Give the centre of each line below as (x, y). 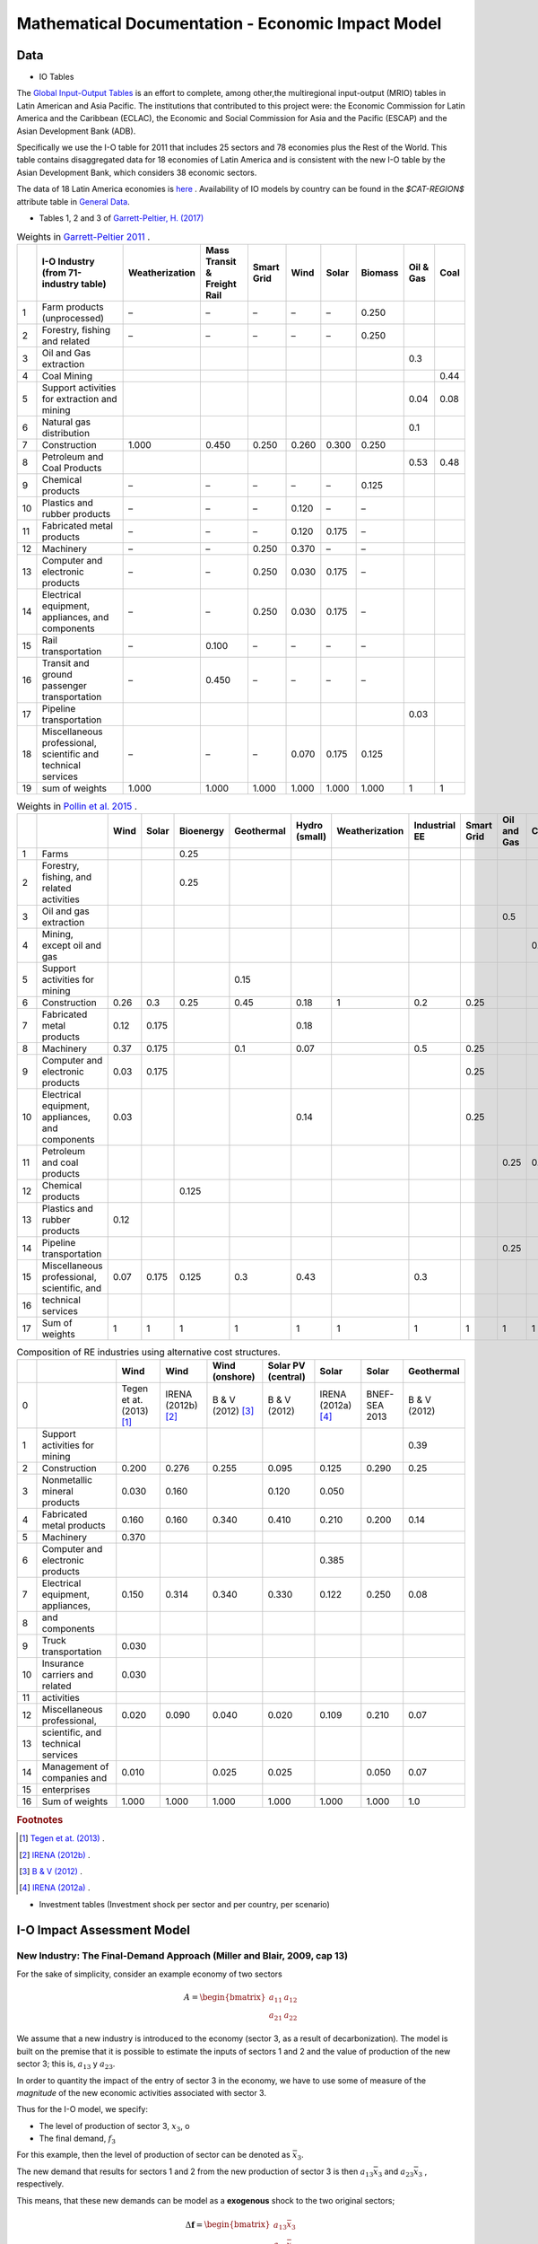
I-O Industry (68, 261)
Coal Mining (67, 375)
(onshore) (234, 1377)
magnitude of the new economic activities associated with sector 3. (141, 2092)
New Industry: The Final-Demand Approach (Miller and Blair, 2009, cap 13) (182, 1956)
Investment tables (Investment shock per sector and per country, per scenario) (185, 1904)
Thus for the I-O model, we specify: (82, 2109)
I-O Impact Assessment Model (103, 1930)
